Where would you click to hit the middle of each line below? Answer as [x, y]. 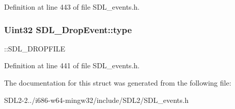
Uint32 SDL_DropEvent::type [68, 29]
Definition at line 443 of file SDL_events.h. [72, 7]
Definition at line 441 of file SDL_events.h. [72, 65]
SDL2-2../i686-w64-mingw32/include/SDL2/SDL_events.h [96, 100]
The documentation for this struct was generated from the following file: [118, 83]
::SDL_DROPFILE [35, 48]
